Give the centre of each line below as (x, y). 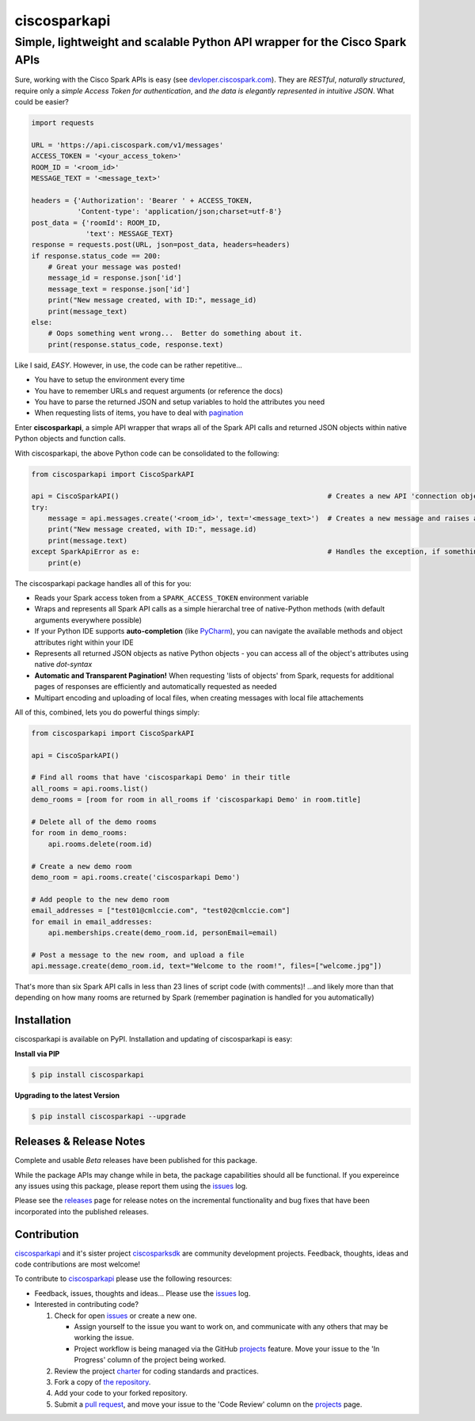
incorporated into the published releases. (82, 1211)
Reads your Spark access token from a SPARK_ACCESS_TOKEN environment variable (171, 598)
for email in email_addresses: (92, 922)
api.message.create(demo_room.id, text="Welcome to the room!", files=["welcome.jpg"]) (207, 966)
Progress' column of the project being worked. (150, 1360)
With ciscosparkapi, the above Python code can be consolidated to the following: (147, 453)
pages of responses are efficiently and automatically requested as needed (156, 687)
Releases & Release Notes (80, 1142)
